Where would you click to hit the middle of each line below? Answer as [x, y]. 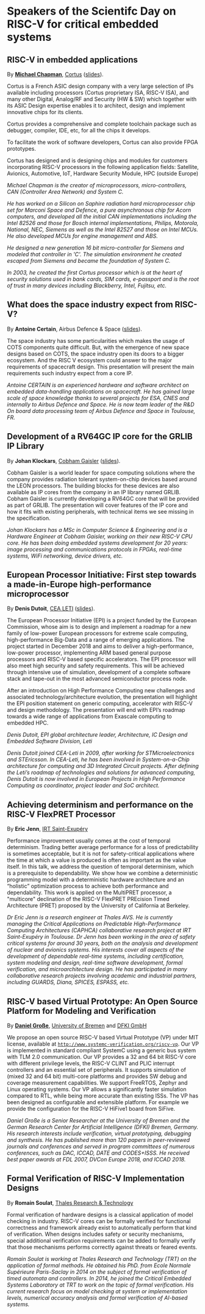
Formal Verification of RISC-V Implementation [96, 1179]
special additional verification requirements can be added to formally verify [101, 1240]
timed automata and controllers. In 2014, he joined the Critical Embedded [99, 1278]
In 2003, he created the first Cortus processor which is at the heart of [95, 272]
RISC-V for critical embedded [83, 24]
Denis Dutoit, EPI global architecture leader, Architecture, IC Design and [97, 735]
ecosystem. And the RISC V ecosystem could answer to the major [90, 360]
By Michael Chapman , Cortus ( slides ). [55, 74]
